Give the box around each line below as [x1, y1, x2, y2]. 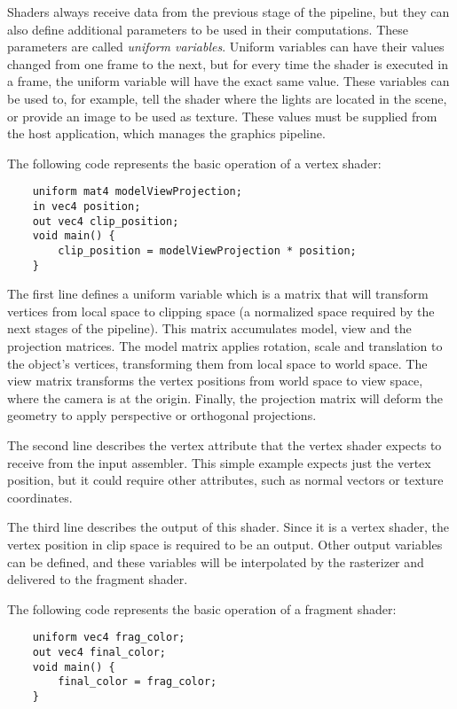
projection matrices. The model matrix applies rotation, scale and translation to [7, 337, 443, 355]
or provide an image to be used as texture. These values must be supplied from [7, 106, 437, 125]
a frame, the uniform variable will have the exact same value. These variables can [7, 72, 450, 90]
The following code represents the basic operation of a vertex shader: [7, 153, 382, 172]
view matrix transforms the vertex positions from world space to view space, [7, 371, 423, 390]
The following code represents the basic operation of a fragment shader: [7, 599, 397, 618]
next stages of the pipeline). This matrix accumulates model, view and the [7, 319, 412, 338]
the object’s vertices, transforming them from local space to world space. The [7, 354, 428, 372]
